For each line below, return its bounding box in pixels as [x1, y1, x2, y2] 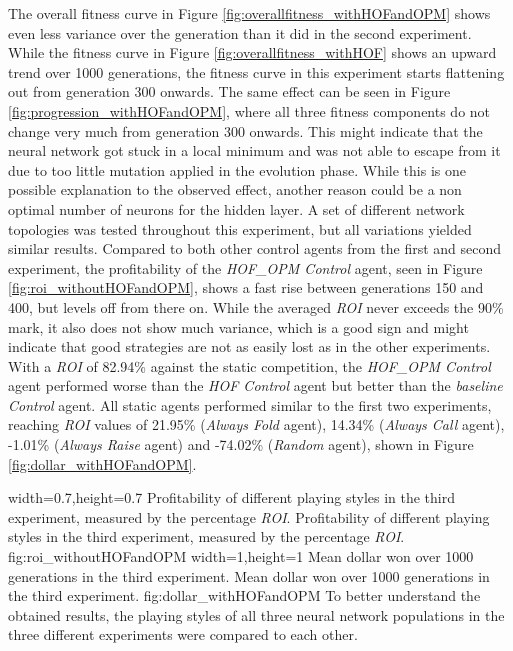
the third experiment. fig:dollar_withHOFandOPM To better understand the [8, 585, 481, 606]
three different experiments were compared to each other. [8, 624, 358, 645]
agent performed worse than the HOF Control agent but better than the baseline [8, 375, 503, 396]
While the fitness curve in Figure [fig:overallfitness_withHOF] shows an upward [8, 42, 497, 63]
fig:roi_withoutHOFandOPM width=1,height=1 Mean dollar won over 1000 [8, 546, 474, 567]
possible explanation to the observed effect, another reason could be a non [8, 179, 462, 200]
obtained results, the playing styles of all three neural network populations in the [8, 604, 505, 625]
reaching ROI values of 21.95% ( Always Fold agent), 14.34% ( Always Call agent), [8, 414, 505, 435]
